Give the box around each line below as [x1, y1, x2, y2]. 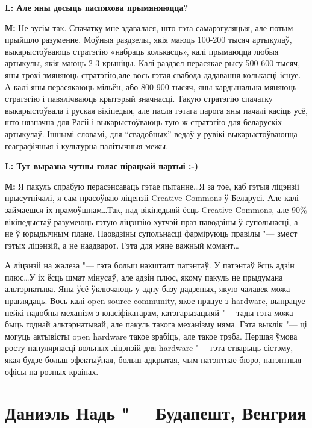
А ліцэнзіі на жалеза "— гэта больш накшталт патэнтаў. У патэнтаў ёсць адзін [5, 259, 295, 271]
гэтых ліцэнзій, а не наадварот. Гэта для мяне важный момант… [5, 238, 239, 251]
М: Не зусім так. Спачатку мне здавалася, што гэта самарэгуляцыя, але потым [5, 21, 293, 34]
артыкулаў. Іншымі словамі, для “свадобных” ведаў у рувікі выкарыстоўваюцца [5, 127, 298, 140]
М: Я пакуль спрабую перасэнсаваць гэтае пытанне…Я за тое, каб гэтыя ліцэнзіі [5, 179, 299, 192]
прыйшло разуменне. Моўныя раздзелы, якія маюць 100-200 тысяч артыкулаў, [5, 33, 292, 46]
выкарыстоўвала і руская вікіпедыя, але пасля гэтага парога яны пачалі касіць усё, [5, 104, 308, 116]
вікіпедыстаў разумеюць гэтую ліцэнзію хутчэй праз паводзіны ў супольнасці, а [5, 215, 298, 228]
